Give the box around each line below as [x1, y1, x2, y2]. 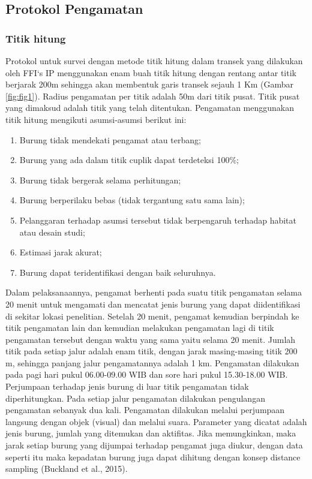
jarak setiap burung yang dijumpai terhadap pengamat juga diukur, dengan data [5, 439, 303, 451]
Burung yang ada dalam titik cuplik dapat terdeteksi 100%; [19, 153, 239, 166]
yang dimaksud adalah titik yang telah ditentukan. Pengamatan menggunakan [5, 101, 295, 114]
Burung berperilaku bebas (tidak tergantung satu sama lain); [19, 194, 245, 206]
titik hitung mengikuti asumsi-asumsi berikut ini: [5, 113, 187, 125]
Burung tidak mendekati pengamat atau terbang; [19, 133, 201, 146]
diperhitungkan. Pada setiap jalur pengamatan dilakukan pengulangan [5, 391, 265, 404]
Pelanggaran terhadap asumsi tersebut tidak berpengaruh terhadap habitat [19, 213, 296, 226]
